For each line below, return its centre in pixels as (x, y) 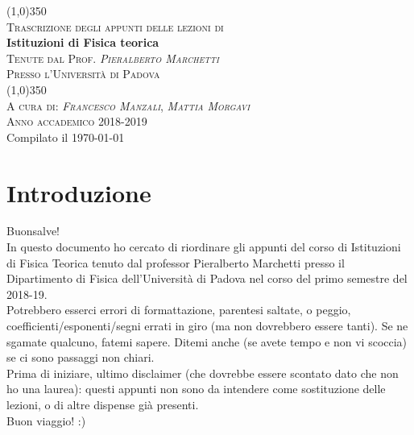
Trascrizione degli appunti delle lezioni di (115, 26)
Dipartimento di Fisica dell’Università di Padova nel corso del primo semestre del (207, 278)
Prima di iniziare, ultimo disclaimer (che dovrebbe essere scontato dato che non (203, 373)
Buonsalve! (33, 231)
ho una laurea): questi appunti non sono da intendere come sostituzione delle (196, 389)
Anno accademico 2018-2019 (77, 121)
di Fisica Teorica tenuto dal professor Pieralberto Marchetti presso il (176, 262)
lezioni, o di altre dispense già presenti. (103, 404)
